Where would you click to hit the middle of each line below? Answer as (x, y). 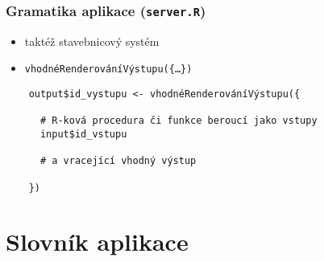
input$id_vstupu (83, 134)
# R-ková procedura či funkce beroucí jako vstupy (179, 121)
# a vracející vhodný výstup (118, 161)
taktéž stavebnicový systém (92, 41)
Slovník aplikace (97, 242)
